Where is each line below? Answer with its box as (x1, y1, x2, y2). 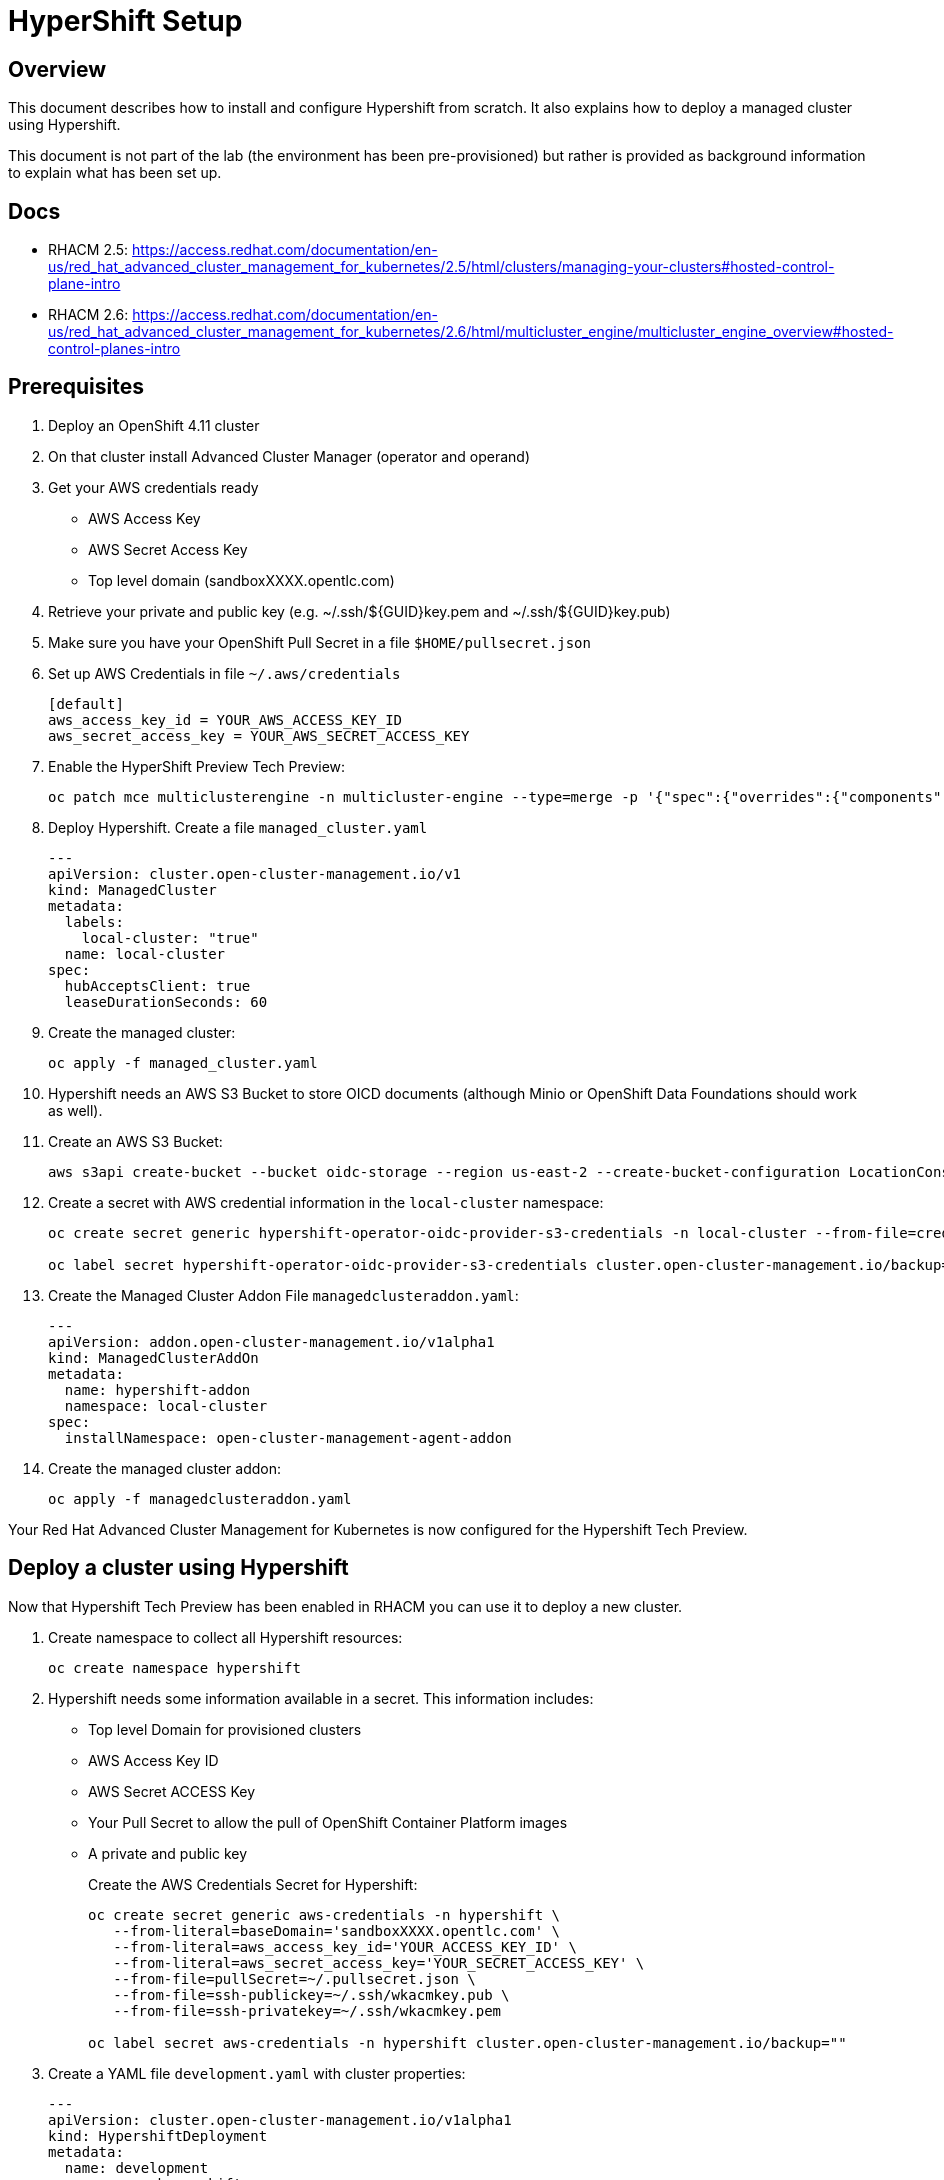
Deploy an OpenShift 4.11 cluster (48, 416, 260, 434)
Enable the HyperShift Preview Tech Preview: (48, 757, 346, 775)
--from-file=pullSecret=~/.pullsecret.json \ (113, 1970, 476, 1987)
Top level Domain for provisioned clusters (88, 1720, 362, 1738)
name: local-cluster (64, 945, 226, 962)
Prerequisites (8, 374, 144, 400)
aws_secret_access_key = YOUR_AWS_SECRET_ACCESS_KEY (48, 727, 470, 744)
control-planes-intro (48, 340, 181, 358)
